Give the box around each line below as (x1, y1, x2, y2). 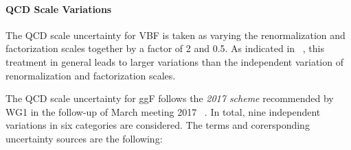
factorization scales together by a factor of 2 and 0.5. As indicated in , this (5, 41, 324, 55)
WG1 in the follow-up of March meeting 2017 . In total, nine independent (5, 104, 321, 118)
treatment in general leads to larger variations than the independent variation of (5, 54, 343, 68)
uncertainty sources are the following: (5, 131, 163, 145)
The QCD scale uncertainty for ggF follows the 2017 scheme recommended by (5, 91, 334, 105)
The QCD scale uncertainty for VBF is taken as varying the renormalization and (5, 27, 346, 42)
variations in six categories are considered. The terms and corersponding (5, 118, 310, 132)
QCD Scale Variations (5, 1, 112, 16)
